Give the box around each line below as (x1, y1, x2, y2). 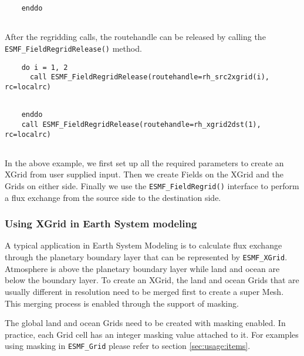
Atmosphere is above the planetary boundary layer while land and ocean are (5, 262, 280, 274)
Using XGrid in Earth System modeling (5, 216, 197, 231)
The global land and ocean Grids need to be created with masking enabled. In (5, 317, 286, 329)
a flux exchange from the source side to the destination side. (5, 191, 221, 203)
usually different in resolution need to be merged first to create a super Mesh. (5, 285, 284, 297)
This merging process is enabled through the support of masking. (5, 297, 239, 309)
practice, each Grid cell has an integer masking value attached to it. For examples (5, 328, 299, 340)
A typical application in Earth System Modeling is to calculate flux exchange (5, 239, 282, 251)
